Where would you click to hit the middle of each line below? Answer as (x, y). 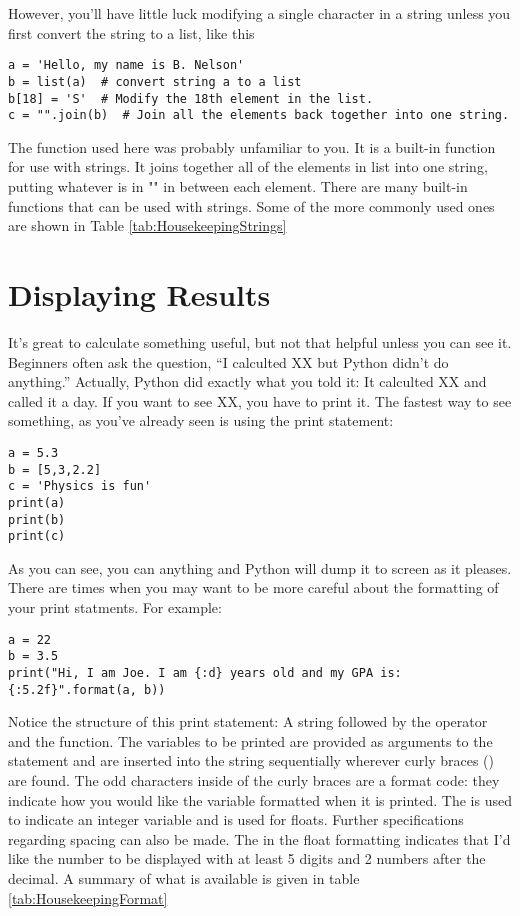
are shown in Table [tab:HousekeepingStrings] (147, 225)
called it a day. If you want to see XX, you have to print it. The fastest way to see (260, 400)
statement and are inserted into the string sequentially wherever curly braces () (251, 760)
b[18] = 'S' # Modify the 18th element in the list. (191, 98)
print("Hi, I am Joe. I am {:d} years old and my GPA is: (205, 672)
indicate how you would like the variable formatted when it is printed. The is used (260, 799)
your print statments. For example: (115, 607)
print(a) (37, 502)
